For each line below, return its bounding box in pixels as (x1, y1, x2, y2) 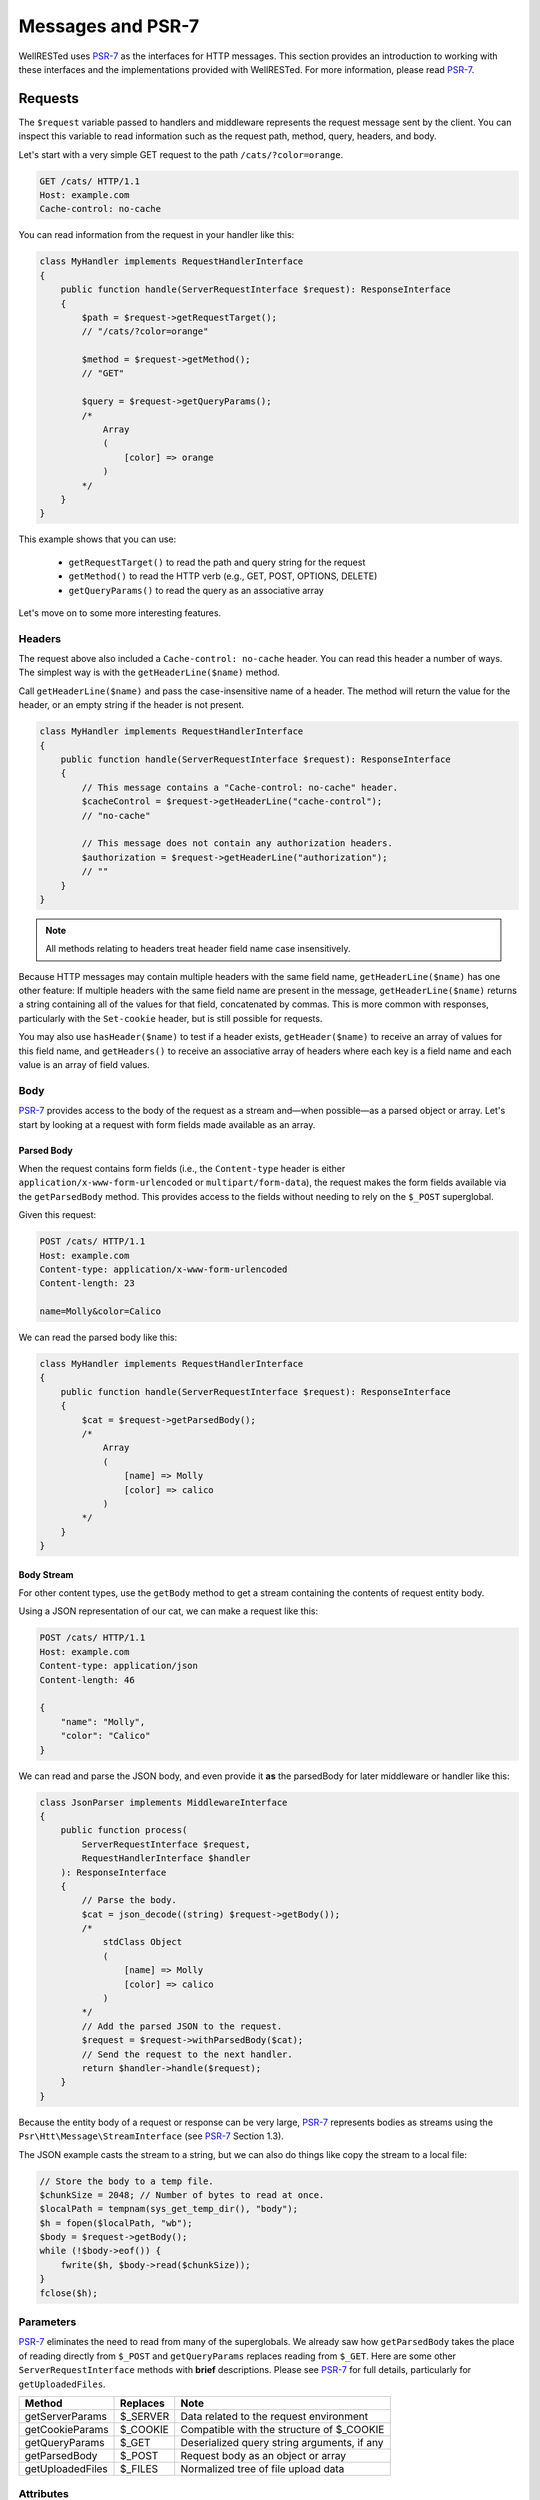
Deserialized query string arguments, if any (180, 2435, 384, 2449)
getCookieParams (24, 2422, 109, 2436)
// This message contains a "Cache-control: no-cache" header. (81, 781, 399, 793)
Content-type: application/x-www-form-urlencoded (39, 1263, 288, 1275)
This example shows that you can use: (18, 533, 177, 545)
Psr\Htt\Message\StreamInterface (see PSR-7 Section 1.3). (18, 2130, 284, 2142)
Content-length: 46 (39, 1674, 135, 1685)
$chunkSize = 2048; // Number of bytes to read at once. (39, 2189, 325, 2200)
